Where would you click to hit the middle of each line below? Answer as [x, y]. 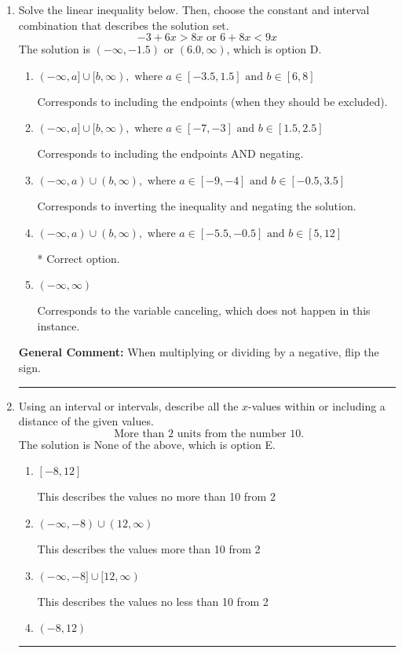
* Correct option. [79, 258]
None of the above [138, 445]
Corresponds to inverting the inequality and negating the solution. [197, 205]
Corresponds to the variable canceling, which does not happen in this [204, 310]
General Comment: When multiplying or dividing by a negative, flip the [199, 352]
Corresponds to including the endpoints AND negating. [170, 153]
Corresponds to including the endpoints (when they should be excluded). [212, 101]
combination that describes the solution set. [124, 25]
